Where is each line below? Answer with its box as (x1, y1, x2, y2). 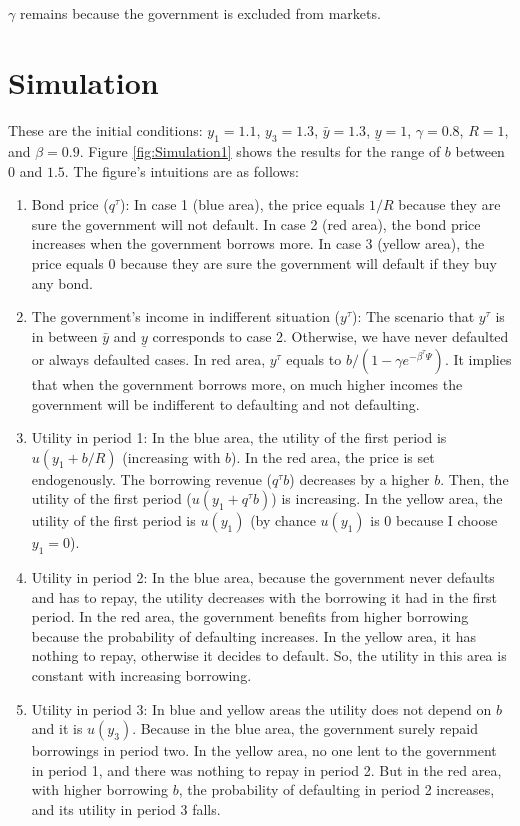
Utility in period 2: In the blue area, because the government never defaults (31, 567, 495, 588)
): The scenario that (351, 306, 475, 327)
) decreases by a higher (289, 468, 430, 489)
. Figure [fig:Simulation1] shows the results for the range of (79, 140, 441, 161)
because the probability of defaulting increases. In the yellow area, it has (31, 625, 476, 646)
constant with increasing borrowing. (31, 665, 252, 686)
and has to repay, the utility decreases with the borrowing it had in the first (31, 586, 498, 607)
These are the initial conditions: (8, 119, 203, 140)
